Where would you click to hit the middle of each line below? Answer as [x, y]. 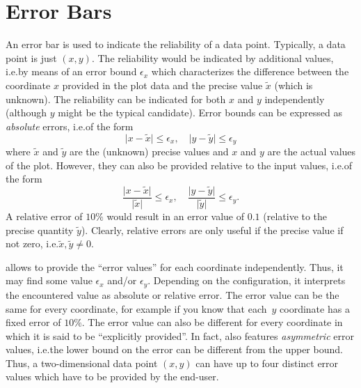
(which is [294, 85]
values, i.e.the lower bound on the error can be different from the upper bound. [174, 349]
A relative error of [44, 216]
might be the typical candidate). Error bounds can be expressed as [200, 112]
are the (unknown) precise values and [149, 151]
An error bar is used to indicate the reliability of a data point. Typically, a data [176, 44]
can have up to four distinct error [267, 363]
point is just [31, 57]
